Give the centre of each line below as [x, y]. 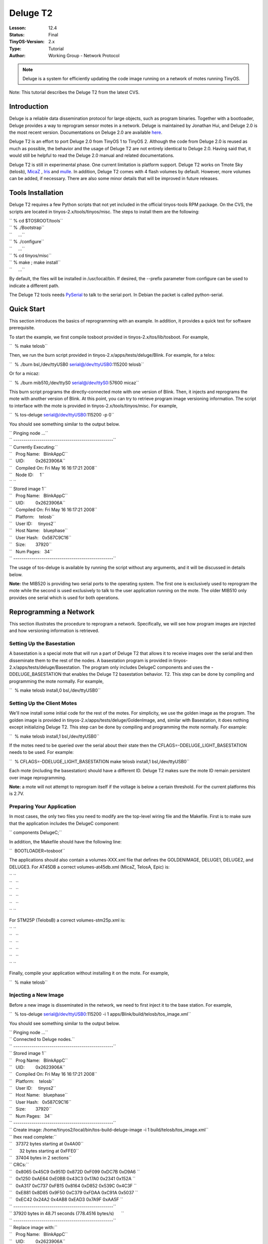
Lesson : [18, 28]
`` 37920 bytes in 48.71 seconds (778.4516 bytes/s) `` [67, 1214]
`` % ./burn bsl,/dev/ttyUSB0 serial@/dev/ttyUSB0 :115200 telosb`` [77, 364]
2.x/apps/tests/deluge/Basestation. [45, 667]
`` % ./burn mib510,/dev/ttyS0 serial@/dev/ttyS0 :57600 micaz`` [74, 383]
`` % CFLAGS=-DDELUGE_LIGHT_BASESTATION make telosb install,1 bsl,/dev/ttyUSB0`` [99, 761]
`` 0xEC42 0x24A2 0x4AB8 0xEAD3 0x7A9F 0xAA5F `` [66, 1200]
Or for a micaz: [24, 374]
